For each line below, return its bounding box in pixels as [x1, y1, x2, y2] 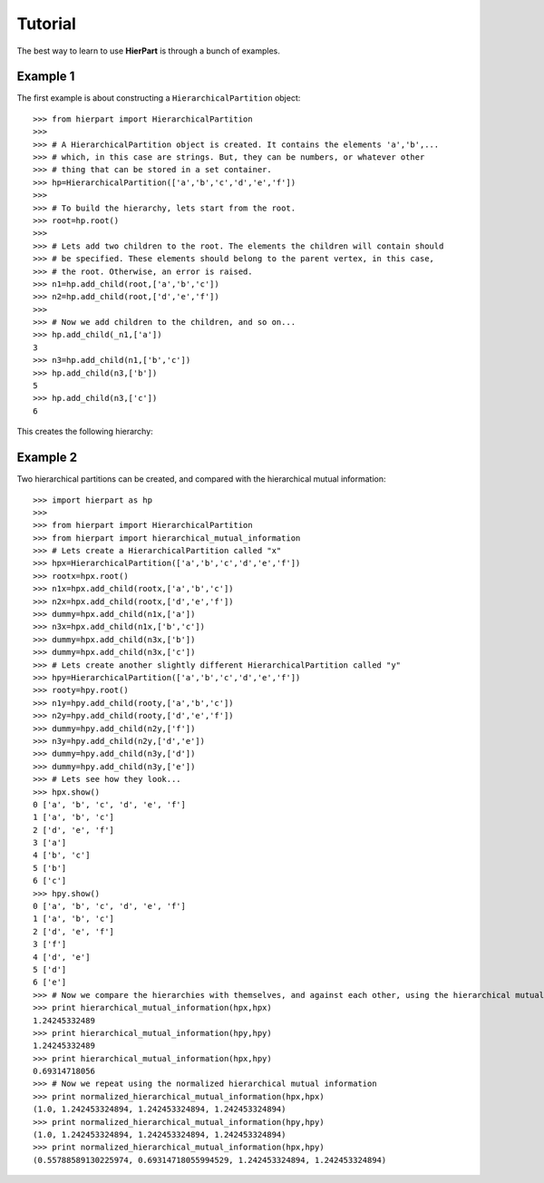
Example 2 [16, 450, 77, 465]
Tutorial [16, 14, 77, 34]
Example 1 [16, 69, 75, 84]
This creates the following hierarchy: [16, 426, 153, 437]
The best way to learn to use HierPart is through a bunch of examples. [16, 45, 281, 56]
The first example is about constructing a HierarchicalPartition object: [16, 93, 301, 103]
